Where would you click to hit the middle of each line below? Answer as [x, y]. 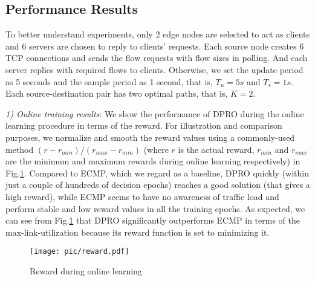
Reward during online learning [86, 270]
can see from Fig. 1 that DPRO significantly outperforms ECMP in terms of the [153, 220]
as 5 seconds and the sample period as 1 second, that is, [109, 81]
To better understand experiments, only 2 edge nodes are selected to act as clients [158, 34]
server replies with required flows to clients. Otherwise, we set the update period [154, 69]
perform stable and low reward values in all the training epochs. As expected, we [155, 208]
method [20, 149]
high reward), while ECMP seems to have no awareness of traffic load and [142, 196]
